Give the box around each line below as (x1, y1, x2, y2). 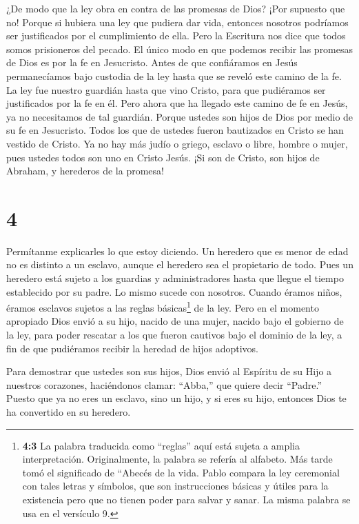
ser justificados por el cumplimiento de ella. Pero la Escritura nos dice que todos (6, 28, 346, 43)
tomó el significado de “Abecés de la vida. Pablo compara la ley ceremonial (22, 465, 340, 479)
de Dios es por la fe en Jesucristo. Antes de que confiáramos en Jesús (6, 55, 298, 70)
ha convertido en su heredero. (6, 405, 131, 419)
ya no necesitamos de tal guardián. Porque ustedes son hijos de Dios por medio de (6, 109, 353, 123)
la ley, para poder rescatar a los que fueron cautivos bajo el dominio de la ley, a (6, 327, 342, 342)
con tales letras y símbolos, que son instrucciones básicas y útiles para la (22, 478, 329, 493)
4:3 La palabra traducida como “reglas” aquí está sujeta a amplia (22, 438, 300, 452)
